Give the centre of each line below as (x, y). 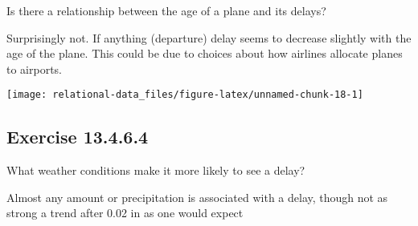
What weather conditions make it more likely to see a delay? (156, 170)
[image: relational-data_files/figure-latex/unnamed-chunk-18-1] (185, 95)
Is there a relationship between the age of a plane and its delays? (166, 10)
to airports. (35, 69)
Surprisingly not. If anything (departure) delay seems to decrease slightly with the (209, 37)
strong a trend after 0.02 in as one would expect (125, 213)
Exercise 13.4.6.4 (78, 137)
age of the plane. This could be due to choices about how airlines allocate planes (205, 53)
